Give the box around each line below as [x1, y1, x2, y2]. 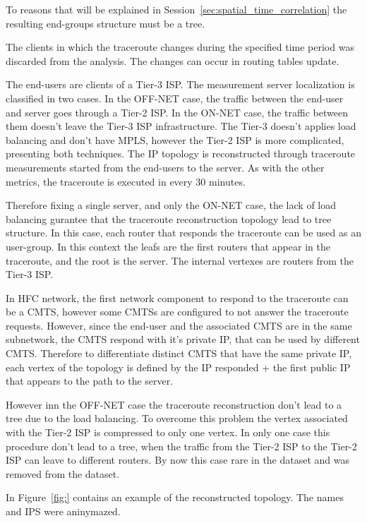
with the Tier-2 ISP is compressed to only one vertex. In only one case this [6, 425, 330, 440]
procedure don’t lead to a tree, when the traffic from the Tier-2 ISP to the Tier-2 [6, 438, 357, 453]
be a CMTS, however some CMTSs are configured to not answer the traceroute [6, 304, 349, 319]
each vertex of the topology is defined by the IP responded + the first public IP [6, 359, 351, 374]
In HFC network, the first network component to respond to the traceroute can [6, 290, 349, 305]
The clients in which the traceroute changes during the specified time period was [6, 40, 354, 54]
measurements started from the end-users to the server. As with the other [6, 160, 325, 174]
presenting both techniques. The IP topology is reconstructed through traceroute [6, 146, 356, 161]
